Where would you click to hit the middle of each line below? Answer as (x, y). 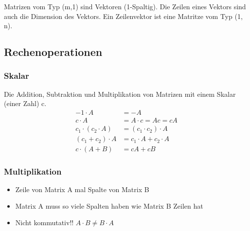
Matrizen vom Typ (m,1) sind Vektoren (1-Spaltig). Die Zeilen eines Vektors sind (125, 6)
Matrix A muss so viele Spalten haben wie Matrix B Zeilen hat (109, 205)
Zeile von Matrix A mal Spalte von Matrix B (82, 189)
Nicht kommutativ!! (45, 222)
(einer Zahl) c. (25, 103)
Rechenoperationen (53, 52)
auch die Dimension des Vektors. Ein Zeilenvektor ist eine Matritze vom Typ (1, (123, 16)
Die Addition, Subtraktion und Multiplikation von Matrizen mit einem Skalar (120, 94)
